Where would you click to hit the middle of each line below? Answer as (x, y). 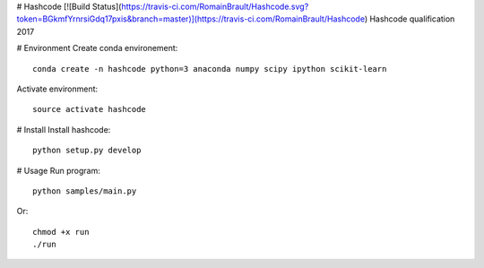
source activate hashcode (90, 109)
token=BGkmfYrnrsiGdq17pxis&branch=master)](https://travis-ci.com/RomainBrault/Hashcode (190, 19)
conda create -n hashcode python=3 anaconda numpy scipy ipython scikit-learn (210, 69)
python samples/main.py (85, 191)
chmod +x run (61, 232)
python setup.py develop (87, 151)
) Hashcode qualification (410, 19)
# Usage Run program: (58, 170)
